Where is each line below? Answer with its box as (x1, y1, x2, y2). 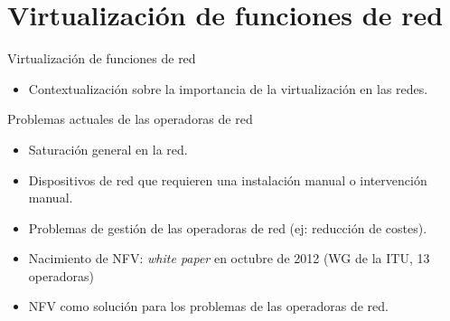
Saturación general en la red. (28, 139, 188, 158)
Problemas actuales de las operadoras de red (7, 109, 253, 128)
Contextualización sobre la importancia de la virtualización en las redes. (28, 79, 428, 98)
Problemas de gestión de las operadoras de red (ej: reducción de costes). (28, 218, 427, 237)
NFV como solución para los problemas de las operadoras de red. (28, 297, 389, 316)
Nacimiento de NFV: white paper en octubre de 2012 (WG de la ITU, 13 (28, 249, 430, 268)
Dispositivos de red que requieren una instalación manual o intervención (28, 170, 427, 189)
